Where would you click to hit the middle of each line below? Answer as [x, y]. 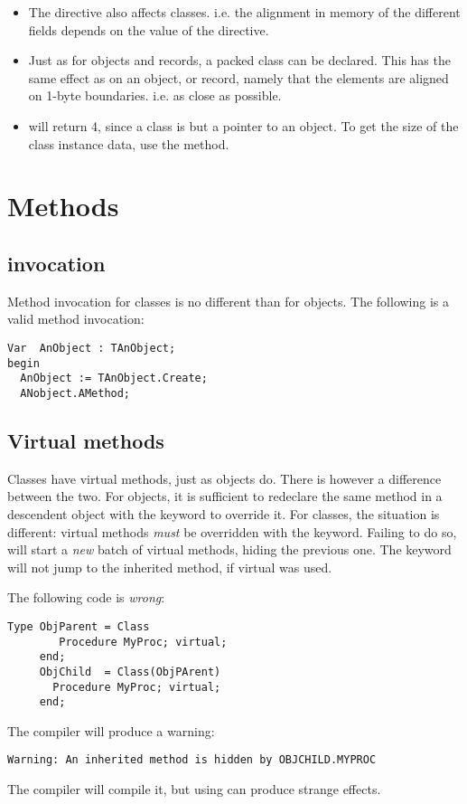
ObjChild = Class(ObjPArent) [130, 672]
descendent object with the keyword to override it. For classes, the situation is [224, 513]
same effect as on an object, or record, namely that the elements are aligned [238, 77]
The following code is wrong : [86, 597]
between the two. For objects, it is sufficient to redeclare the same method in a [225, 496]
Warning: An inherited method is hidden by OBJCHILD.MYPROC [192, 760]
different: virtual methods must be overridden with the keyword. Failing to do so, [232, 531]
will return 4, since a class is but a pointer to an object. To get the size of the [243, 125]
